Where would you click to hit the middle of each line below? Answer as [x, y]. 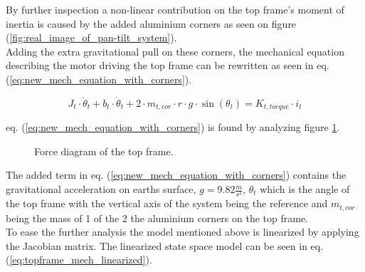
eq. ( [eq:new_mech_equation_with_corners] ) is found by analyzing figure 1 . [173, 127]
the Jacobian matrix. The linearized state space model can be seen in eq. [165, 245]
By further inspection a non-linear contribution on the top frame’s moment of [175, 9]
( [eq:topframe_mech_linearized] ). [79, 260]
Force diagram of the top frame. [104, 151]
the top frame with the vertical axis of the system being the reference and [167, 203]
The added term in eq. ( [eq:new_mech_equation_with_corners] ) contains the [176, 175]
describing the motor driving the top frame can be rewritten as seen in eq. [168, 65]
